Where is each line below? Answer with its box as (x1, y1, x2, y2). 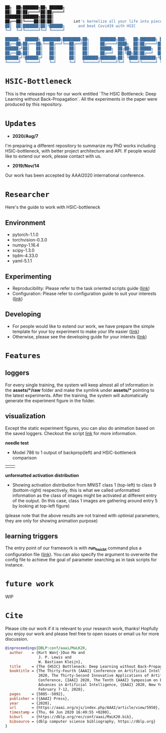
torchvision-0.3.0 (12, 237, 47, 243)
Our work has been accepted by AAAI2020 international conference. (5, 172, 145, 178)
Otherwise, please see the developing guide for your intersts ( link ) (12, 333, 147, 339)
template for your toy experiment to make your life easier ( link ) (12, 328, 140, 334)
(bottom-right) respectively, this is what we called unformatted (12, 487, 140, 493)
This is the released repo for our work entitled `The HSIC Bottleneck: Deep (5, 91, 157, 97)
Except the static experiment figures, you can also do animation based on (5, 425, 155, 431)
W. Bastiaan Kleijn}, (38, 659, 83, 664)
